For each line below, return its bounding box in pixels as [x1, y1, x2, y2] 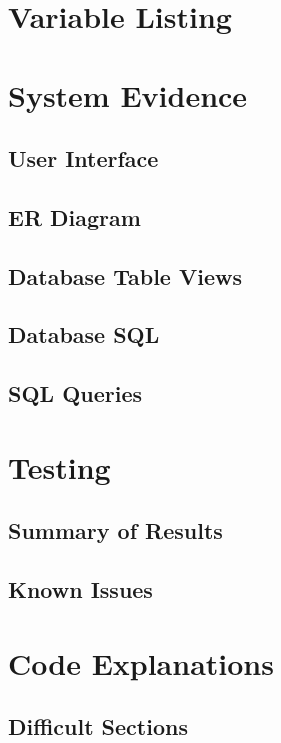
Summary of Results [8, 515, 223, 546]
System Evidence [8, 74, 248, 115]
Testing [8, 446, 111, 487]
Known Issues [8, 574, 153, 605]
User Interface [8, 143, 159, 174]
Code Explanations [8, 642, 274, 683]
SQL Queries [8, 378, 143, 409]
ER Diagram [8, 201, 141, 232]
